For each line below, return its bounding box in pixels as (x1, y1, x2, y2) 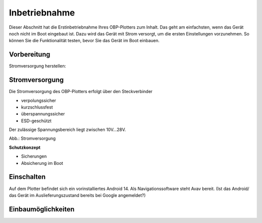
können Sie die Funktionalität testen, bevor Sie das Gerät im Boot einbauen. (9, 38, 160, 44)
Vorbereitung (9, 50, 50, 59)
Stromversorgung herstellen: (9, 63, 66, 69)
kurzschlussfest (21, 104, 53, 110)
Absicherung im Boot (21, 160, 63, 166)
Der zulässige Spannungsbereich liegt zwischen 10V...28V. (9, 127, 126, 133)
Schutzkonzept (9, 144, 41, 150)
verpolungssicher (21, 97, 56, 103)
